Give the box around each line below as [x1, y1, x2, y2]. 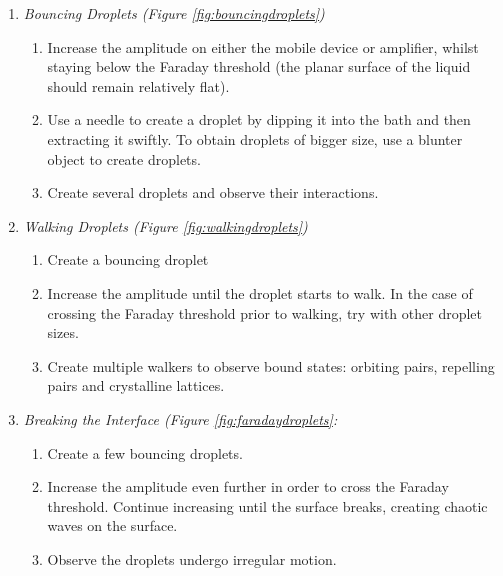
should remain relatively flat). [47, 75, 230, 96]
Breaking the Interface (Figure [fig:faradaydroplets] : [23, 408, 338, 429]
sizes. [47, 322, 79, 343]
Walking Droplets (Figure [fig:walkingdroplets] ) [23, 215, 308, 236]
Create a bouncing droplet [47, 249, 209, 270]
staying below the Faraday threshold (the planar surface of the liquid [47, 56, 471, 77]
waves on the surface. [47, 515, 178, 536]
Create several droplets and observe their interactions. [47, 182, 379, 203]
